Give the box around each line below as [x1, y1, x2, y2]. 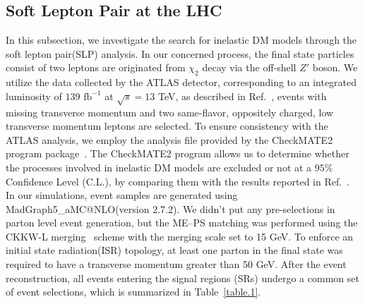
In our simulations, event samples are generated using [6, 188, 238, 202]
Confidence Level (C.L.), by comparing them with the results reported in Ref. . [6, 174, 350, 188]
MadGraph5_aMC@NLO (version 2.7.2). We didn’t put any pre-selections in [6, 201, 335, 216]
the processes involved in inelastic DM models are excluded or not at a [6, 159, 312, 174]
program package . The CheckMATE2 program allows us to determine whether [6, 146, 349, 161]
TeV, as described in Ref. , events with [157, 88, 327, 103]
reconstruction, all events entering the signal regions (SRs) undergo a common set [6, 270, 359, 285]
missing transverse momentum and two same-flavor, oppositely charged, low [6, 104, 334, 119]
